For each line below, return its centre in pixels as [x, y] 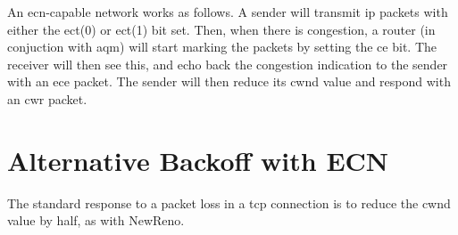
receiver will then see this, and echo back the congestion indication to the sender [228, 64]
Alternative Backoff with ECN [198, 160]
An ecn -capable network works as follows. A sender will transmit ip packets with [228, 12]
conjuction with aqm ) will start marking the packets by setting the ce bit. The [222, 47]
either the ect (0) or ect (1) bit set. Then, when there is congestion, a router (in [221, 29]
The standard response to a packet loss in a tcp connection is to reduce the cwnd [229, 203]
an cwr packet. [47, 98]
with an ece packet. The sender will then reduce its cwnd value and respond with [229, 81]
